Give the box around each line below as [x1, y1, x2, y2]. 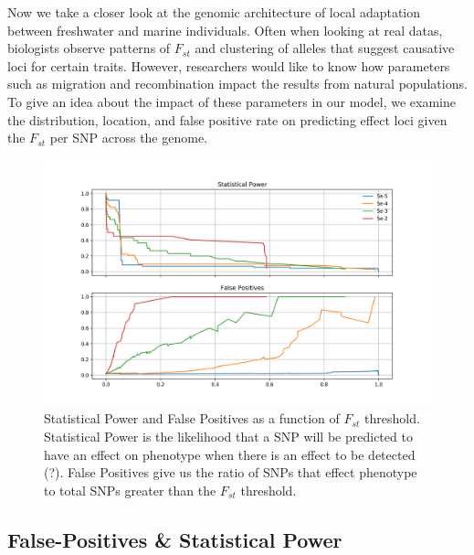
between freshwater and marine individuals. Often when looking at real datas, [7, 20, 443, 39]
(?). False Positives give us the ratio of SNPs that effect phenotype [44, 463, 417, 482]
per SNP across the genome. [49, 128, 208, 147]
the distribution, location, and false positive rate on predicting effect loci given [7, 110, 448, 129]
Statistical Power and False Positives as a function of [44, 409, 340, 428]
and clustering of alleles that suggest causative [195, 38, 455, 58]
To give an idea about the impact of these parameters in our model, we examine [7, 91, 457, 111]
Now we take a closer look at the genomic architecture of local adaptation [7, 3, 421, 21]
